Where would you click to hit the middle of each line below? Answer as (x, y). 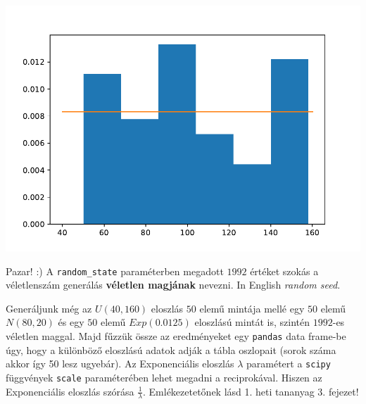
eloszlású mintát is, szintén (252, 322)
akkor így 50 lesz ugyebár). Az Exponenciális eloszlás (120, 364)
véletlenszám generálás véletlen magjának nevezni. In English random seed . (173, 285)
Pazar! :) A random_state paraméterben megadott (115, 271)
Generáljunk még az (49, 308)
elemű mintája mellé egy (252, 308)
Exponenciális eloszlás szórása (70, 391)
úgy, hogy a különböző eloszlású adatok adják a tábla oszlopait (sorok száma (171, 349)
